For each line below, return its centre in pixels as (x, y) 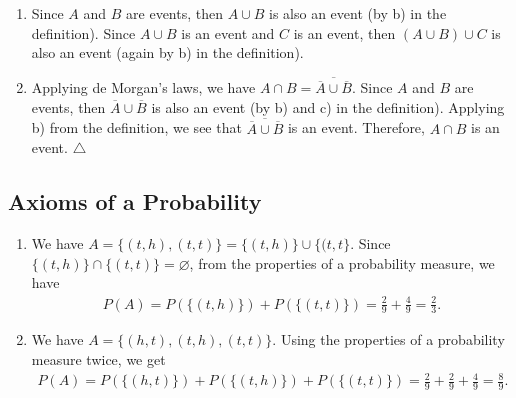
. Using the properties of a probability (388, 339)
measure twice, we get (98, 358)
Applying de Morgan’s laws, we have (143, 87)
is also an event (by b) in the (358, 13)
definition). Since (83, 32)
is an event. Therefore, (356, 127)
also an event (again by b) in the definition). (167, 52)
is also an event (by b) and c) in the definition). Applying (328, 106)
